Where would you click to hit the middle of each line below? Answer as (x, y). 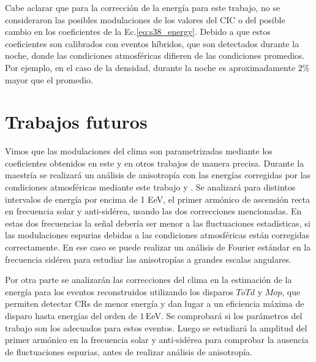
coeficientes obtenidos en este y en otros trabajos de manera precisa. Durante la (155, 163)
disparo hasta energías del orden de (71, 315)
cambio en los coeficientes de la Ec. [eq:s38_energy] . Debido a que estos (138, 32)
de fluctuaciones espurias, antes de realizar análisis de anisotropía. (129, 351)
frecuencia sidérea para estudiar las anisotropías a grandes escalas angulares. (149, 259)
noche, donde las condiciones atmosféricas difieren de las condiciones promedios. (155, 55)
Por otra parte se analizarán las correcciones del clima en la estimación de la (149, 280)
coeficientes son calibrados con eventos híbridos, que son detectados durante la (152, 43)
